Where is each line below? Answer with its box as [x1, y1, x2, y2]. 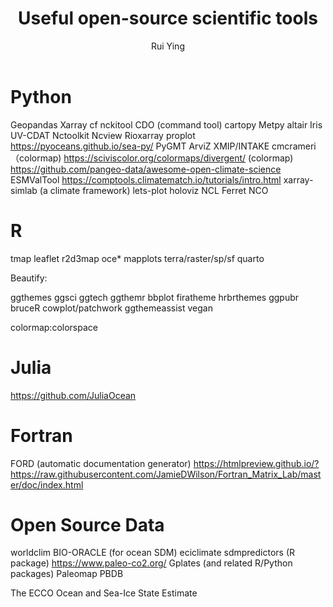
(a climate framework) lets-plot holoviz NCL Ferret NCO [39, 184, 269, 196]
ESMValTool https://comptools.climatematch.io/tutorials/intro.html [10, 173, 282, 186]
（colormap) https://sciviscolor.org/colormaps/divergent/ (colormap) [10, 152, 294, 164]
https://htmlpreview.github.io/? [193, 457, 320, 469]
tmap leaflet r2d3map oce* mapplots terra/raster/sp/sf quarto [10, 252, 265, 264]
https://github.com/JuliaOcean [10, 389, 137, 401]
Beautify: [10, 272, 48, 284]
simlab [10, 184, 38, 196]
